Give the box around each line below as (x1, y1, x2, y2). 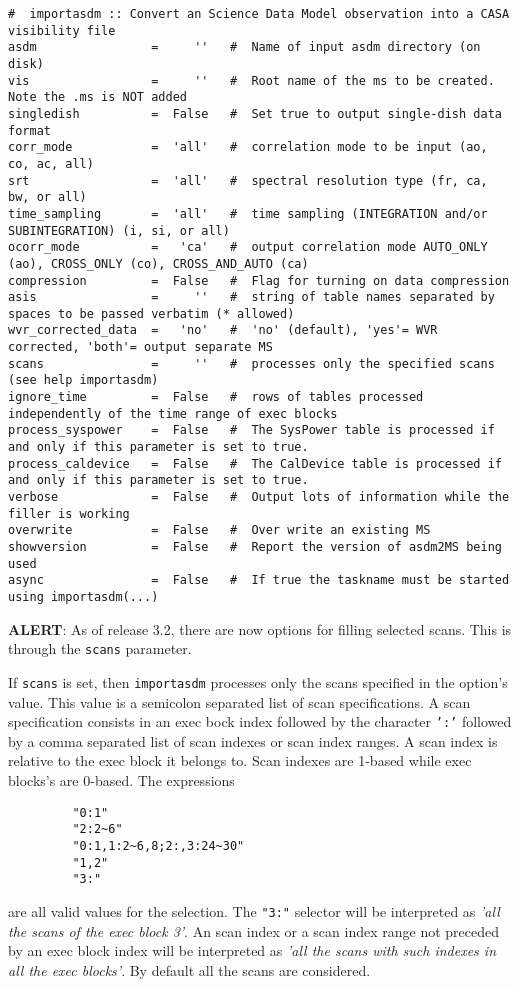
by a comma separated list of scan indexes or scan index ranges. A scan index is (8, 730, 498, 751)
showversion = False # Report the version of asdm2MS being (8, 540, 502, 554)
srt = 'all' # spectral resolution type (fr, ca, (8, 173, 488, 188)
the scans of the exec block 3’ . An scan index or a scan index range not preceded (8, 920, 499, 941)
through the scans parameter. (8, 638, 192, 659)
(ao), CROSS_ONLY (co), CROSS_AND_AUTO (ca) (8, 256, 309, 271)
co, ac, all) (8, 156, 94, 171)
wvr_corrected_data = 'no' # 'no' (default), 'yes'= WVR (8, 323, 438, 338)
